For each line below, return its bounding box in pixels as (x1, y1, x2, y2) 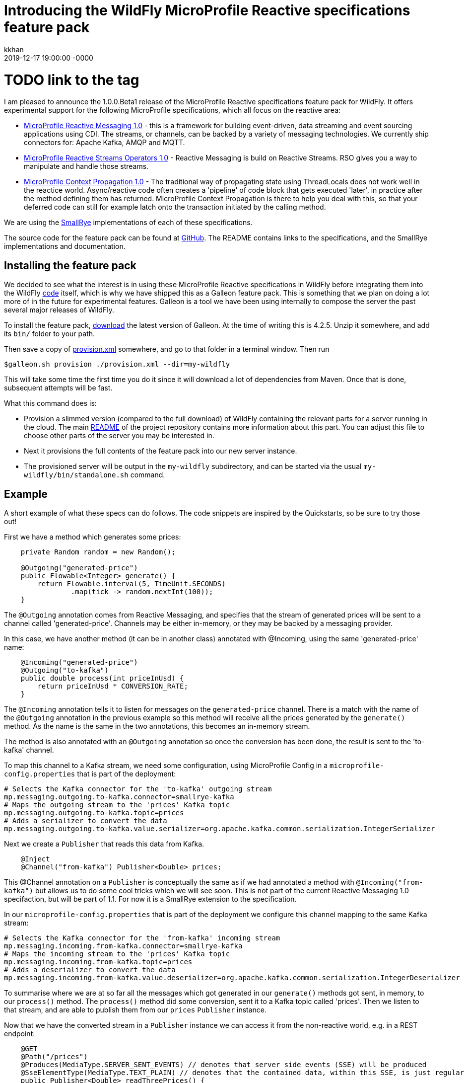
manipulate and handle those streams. (24, 162, 149, 171)
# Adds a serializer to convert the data (4, 816, 167, 825)
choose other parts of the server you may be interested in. (24, 431, 214, 440)
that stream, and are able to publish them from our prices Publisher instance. (4, 1005, 267, 1014)
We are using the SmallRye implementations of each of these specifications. (4, 218, 253, 227)
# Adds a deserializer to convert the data (4, 965, 176, 974)
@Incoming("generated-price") (20, 658, 138, 666)
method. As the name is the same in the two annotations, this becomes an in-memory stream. (4, 721, 310, 730)
